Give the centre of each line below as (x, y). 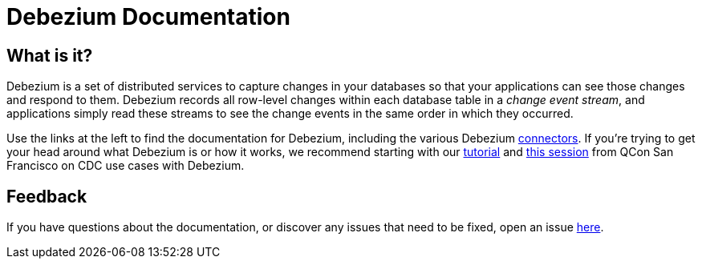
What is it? (50, 55)
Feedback (47, 196)
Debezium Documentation (148, 17)
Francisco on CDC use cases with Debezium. (126, 166)
